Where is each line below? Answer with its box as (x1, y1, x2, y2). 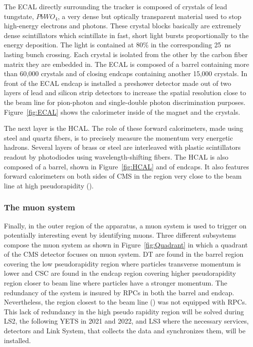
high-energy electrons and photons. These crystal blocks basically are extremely (4, 20, 241, 31)
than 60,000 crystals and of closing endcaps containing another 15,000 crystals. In (4, 68, 248, 79)
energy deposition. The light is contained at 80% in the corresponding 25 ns (4, 40, 231, 50)
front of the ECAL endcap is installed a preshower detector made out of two (4, 78, 232, 88)
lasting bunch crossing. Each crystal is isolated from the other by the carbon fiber (4, 49, 248, 59)
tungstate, (4, 11, 34, 21)
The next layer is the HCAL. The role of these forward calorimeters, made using (4, 123, 243, 133)
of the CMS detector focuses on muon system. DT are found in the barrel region (4, 249, 244, 259)
